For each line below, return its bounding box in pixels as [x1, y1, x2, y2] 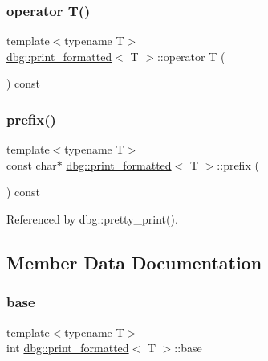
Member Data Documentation [6, 249, 262, 274]
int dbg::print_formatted [6, 339, 129, 356]
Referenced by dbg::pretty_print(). [6, 211, 178, 227]
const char [6, 156, 57, 173]
